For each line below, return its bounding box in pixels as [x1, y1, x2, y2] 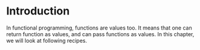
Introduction [6, 4, 70, 18]
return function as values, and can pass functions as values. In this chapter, [6, 30, 195, 37]
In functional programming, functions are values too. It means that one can [6, 24, 192, 31]
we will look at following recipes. [6, 37, 88, 44]
